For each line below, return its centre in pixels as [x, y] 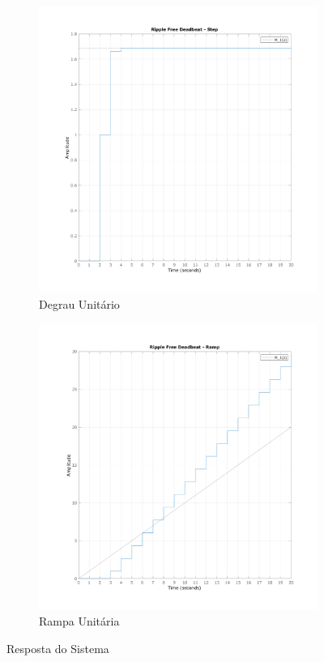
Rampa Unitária [79, 621]
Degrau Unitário [79, 303]
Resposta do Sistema [58, 648]
